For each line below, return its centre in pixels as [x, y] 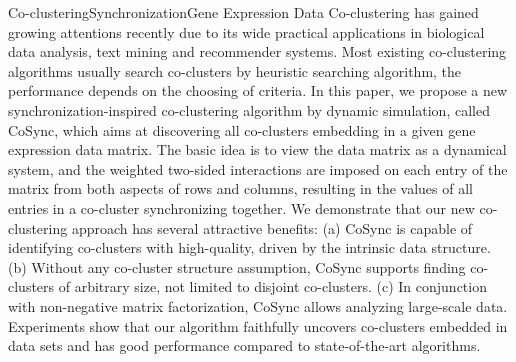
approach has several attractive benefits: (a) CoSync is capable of [272, 227]
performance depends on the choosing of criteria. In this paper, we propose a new [258, 90]
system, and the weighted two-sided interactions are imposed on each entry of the [258, 168]
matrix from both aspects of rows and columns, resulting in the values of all [240, 188]
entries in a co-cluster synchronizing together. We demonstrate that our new [241, 207]
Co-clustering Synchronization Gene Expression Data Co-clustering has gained [243, 12]
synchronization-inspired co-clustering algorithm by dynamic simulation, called [249, 109]
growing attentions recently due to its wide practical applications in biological [246, 31]
